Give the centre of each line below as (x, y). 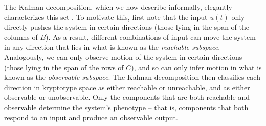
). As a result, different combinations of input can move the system (151, 37)
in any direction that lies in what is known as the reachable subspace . (112, 47)
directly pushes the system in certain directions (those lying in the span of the (127, 27)
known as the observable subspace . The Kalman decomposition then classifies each (132, 77)
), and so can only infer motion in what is (196, 67)
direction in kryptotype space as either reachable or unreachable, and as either (127, 87)
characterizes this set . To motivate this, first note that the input (106, 17)
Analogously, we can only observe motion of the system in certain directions (123, 57)
